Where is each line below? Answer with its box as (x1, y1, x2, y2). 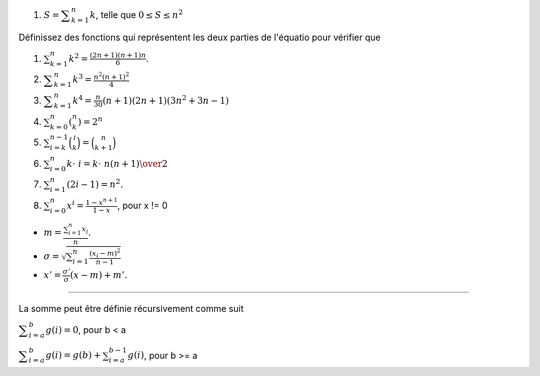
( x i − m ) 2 (88, 246, 121, 259)
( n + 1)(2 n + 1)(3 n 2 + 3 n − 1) (102, 93, 230, 106)
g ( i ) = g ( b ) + (45, 350, 102, 361)
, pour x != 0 (116, 199, 168, 211)
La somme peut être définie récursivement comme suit (18, 302, 244, 314)
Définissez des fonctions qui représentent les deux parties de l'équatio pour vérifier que (18, 31, 381, 43)
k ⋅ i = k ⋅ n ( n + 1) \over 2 (66, 158, 169, 169)
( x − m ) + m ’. (70, 270, 128, 280)
